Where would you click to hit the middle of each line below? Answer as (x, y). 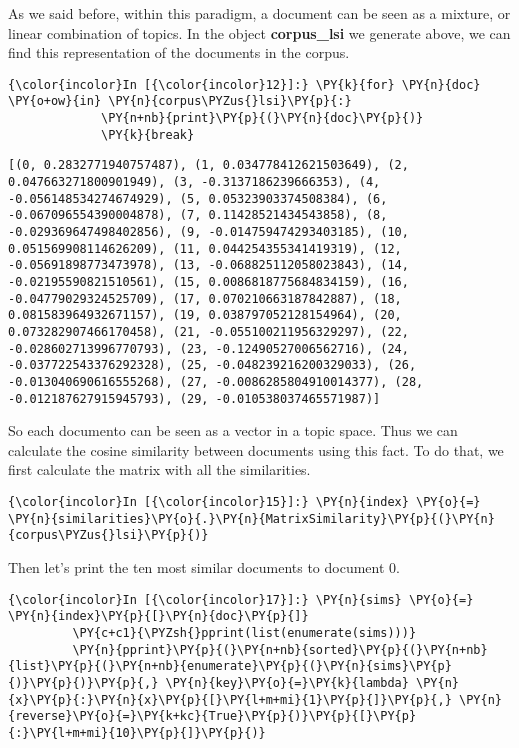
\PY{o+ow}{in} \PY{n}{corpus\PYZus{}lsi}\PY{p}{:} (180, 101)
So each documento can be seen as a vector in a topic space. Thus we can (233, 430)
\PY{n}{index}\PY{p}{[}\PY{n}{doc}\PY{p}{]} (158, 616)
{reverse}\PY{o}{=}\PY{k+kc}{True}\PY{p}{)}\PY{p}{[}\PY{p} (212, 716)
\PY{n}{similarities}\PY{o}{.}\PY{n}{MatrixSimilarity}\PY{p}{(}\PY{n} (251, 518)
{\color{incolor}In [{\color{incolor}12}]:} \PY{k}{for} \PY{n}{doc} (244, 84)
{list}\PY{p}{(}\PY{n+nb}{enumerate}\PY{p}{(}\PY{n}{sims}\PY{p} (230, 666)
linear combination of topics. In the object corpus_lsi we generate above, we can (259, 32)
